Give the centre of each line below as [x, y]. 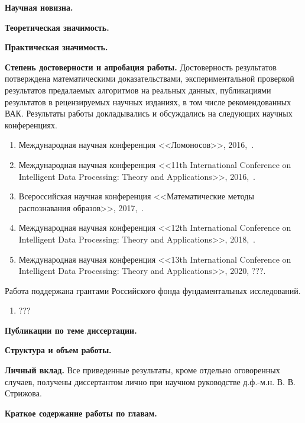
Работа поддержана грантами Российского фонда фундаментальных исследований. [153, 290]
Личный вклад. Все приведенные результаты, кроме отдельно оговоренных [142, 370]
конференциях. [31, 125]
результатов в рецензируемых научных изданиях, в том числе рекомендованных [148, 101]
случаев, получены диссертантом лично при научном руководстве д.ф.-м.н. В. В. [150, 381]
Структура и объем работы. [58, 350]
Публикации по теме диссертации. [71, 330]
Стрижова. [23, 393]
